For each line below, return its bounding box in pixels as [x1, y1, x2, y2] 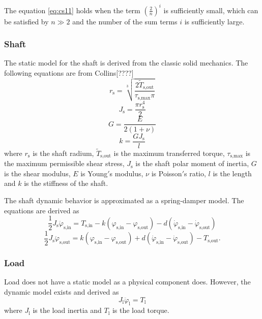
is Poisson [151, 168, 182, 178]
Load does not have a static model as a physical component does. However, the [4, 276, 251, 287]
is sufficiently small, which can [163, 5, 258, 15]
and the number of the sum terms [72, 16, 178, 26]
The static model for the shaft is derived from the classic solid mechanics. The [4, 57, 248, 68]
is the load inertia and [33, 305, 102, 315]
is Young [80, 168, 108, 178]
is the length [213, 168, 252, 178]
